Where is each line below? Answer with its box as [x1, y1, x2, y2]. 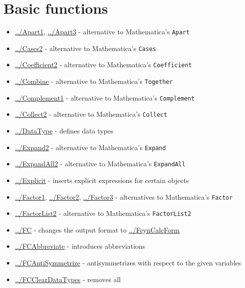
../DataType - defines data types [15, 126, 114, 136]
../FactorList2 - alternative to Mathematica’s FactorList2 [15, 208, 191, 218]
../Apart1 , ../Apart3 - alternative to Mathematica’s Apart [15, 26, 190, 37]
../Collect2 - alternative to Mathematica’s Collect [15, 109, 168, 119]
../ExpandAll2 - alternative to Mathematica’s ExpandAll [15, 158, 186, 169]
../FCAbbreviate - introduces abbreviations [15, 241, 146, 251]
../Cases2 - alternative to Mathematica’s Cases [15, 43, 156, 53]
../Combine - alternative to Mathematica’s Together [15, 76, 173, 86]
